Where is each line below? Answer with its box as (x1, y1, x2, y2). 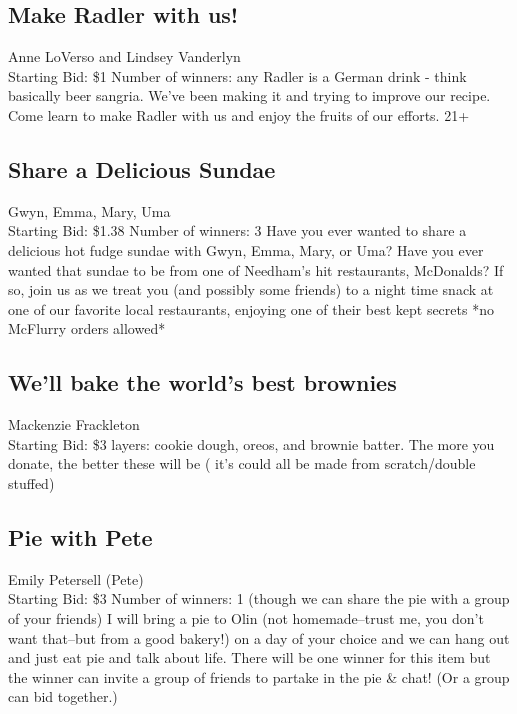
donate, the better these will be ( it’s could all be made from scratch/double (8, 453, 476, 474)
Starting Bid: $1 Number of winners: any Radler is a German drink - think (8, 65, 467, 86)
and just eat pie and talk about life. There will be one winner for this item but (8, 647, 491, 668)
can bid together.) (8, 686, 118, 707)
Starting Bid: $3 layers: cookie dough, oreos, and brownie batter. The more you (8, 433, 495, 454)
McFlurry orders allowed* (8, 318, 166, 339)
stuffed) (8, 472, 55, 493)
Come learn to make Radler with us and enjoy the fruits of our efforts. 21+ (8, 104, 470, 125)
